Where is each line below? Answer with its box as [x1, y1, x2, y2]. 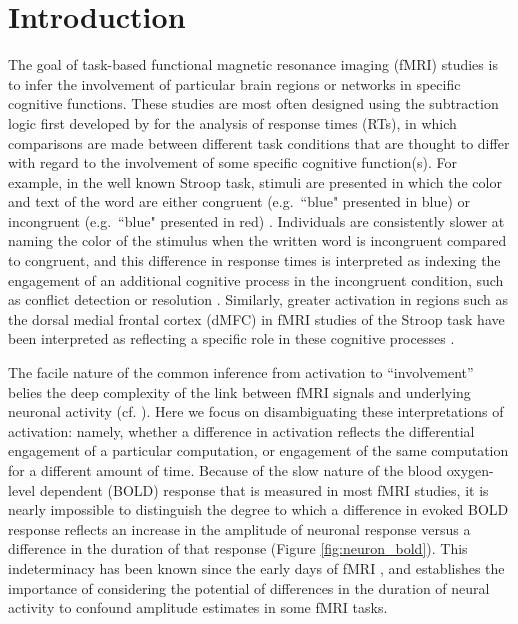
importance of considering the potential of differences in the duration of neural [8, 577, 490, 598]
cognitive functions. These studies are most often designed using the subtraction [8, 93, 499, 114]
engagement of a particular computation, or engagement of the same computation [8, 440, 509, 461]
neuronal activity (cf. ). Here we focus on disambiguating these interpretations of [8, 401, 504, 422]
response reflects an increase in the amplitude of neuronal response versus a [8, 518, 471, 539]
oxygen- [446, 460, 494, 480]
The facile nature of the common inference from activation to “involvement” [8, 362, 474, 383]
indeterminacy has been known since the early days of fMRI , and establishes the [8, 557, 505, 578]
